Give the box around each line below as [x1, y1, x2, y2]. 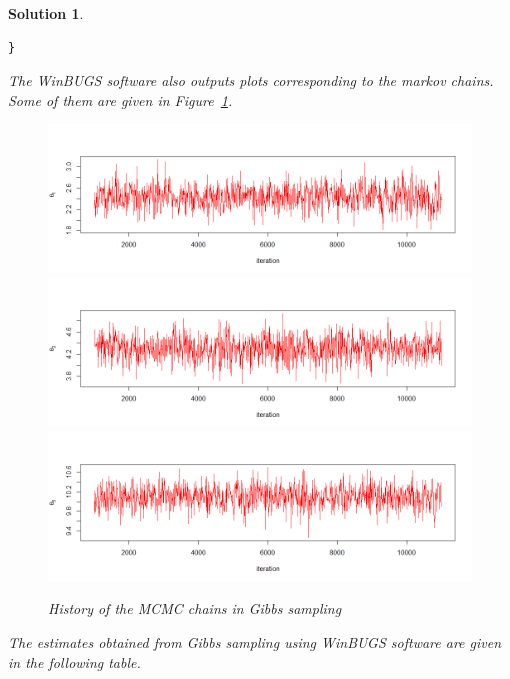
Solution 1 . [8, 3, 84, 23]
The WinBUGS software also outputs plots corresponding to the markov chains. [8, 70, 494, 91]
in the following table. [8, 651, 141, 672]
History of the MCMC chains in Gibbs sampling [48, 598, 342, 619]
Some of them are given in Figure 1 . [8, 89, 233, 110]
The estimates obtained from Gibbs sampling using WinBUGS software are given [8, 631, 502, 652]
